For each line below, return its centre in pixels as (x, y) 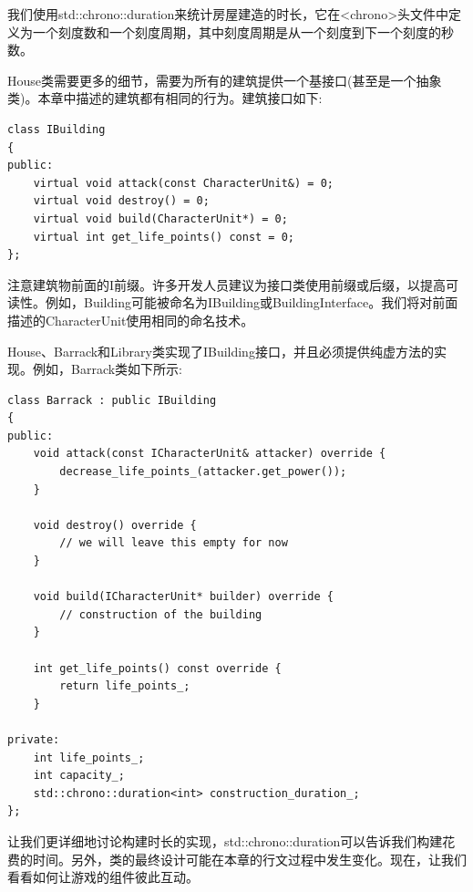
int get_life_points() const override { (157, 668)
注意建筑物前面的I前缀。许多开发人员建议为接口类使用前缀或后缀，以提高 (227, 284)
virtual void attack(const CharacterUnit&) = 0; (183, 183)
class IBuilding (57, 129)
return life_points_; (125, 686)
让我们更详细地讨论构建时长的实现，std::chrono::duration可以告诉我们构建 (225, 840)
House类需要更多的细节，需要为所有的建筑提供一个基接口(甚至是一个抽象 (225, 80)
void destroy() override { (115, 525)
